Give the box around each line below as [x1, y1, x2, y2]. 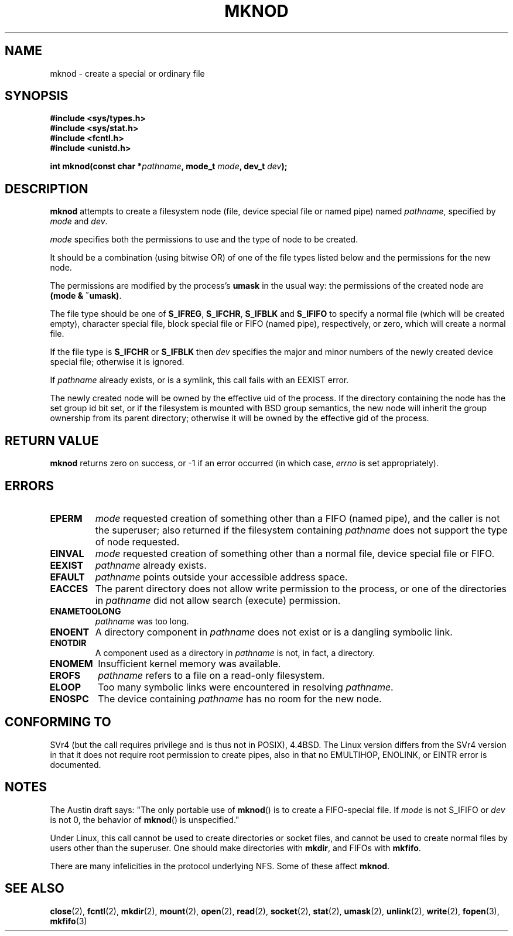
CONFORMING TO [5, 715, 111, 730]
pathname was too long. [95, 616, 189, 626]
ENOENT [50, 626, 90, 638]
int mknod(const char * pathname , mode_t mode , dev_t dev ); [50, 161, 288, 172]
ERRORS [5, 478, 54, 493]
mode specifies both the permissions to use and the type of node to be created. [50, 234, 358, 245]
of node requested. [95, 535, 180, 548]
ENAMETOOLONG [50, 606, 121, 616]
